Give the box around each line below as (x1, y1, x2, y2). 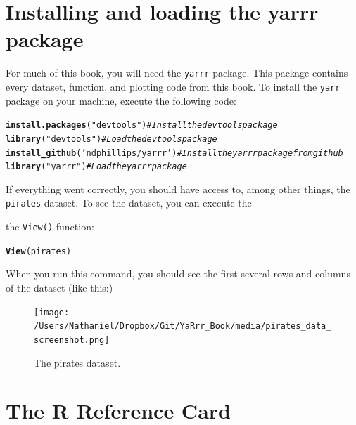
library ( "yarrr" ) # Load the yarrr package (6, 162, 187, 172)
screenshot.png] (34, 334, 110, 345)
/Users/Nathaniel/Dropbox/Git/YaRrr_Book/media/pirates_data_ (34, 321, 331, 332)
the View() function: (6, 219, 94, 234)
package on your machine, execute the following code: (6, 93, 236, 107)
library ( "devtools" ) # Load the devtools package (6, 133, 217, 144)
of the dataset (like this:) (6, 280, 113, 294)
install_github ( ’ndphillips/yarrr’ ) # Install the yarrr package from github (6, 148, 343, 158)
